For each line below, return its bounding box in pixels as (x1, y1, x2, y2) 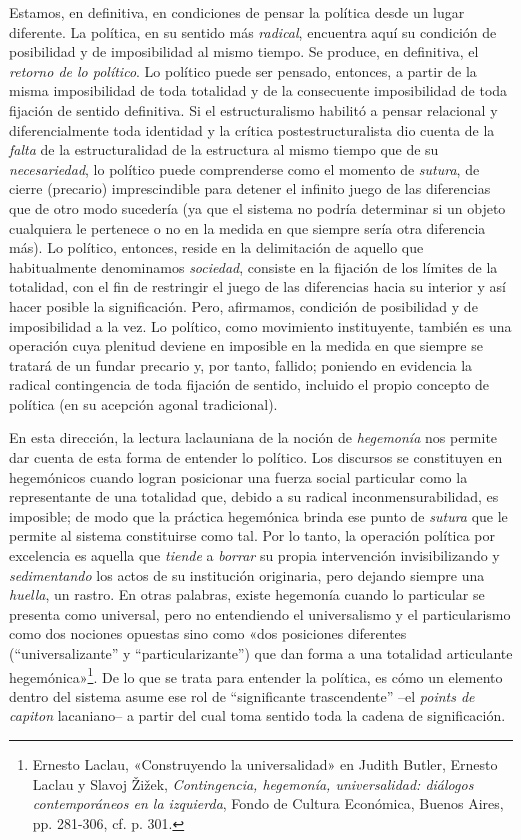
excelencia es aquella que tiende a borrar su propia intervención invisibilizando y (9, 545, 500, 566)
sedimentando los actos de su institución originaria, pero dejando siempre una (9, 564, 485, 585)
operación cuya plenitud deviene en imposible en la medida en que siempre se (9, 335, 483, 356)
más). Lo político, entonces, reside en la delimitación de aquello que (9, 237, 424, 258)
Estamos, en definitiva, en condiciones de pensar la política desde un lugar (9, 2, 465, 22)
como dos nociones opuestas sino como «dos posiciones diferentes (9, 623, 407, 644)
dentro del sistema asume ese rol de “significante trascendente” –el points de (9, 685, 475, 706)
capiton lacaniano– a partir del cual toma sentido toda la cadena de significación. (9, 705, 506, 726)
